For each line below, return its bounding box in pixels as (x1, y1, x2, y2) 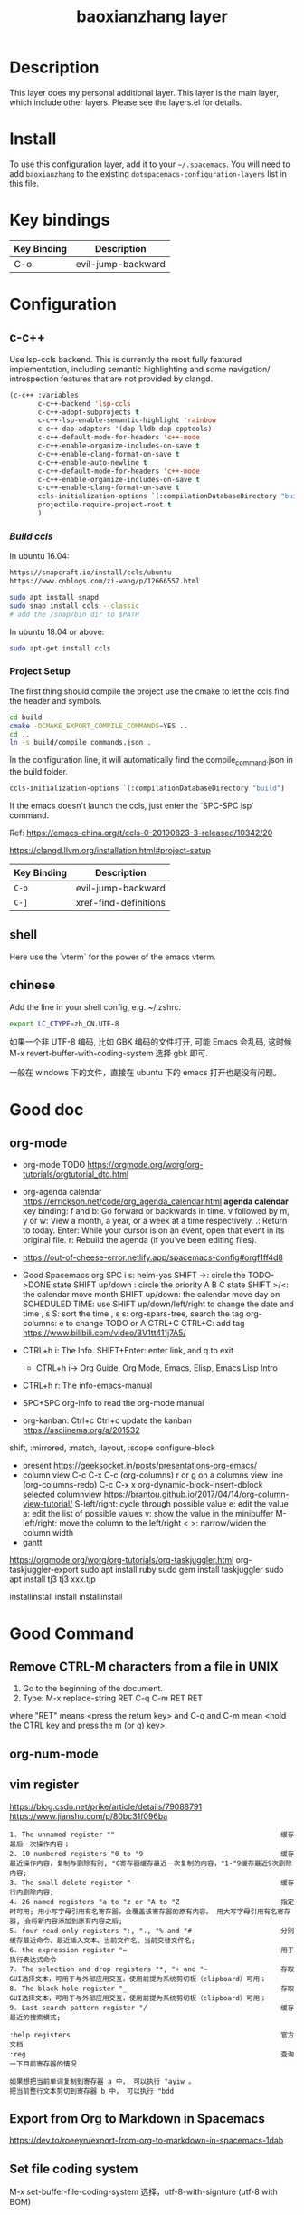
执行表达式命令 (9, 1955, 57, 1964)
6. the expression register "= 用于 (9, 1945, 295, 1954)
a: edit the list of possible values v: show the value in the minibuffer (22, 1508, 274, 1519)
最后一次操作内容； (9, 1839, 71, 1849)
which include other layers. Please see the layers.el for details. (9, 97, 242, 108)
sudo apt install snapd (9, 592, 100, 602)
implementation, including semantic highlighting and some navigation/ (9, 363, 271, 374)
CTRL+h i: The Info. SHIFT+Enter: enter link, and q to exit (22, 1345, 233, 1356)
